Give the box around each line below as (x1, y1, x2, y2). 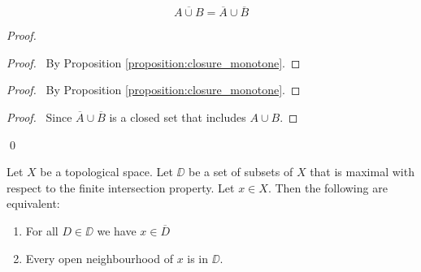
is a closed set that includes (109, 109, 246, 125)
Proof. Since (7, 109, 72, 125)
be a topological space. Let (40, 163, 173, 180)
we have (97, 222, 137, 239)
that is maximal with (310, 163, 414, 180)
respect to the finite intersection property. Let (7, 179, 235, 196)
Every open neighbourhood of (25, 249, 173, 266)
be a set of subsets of (188, 163, 293, 180)
